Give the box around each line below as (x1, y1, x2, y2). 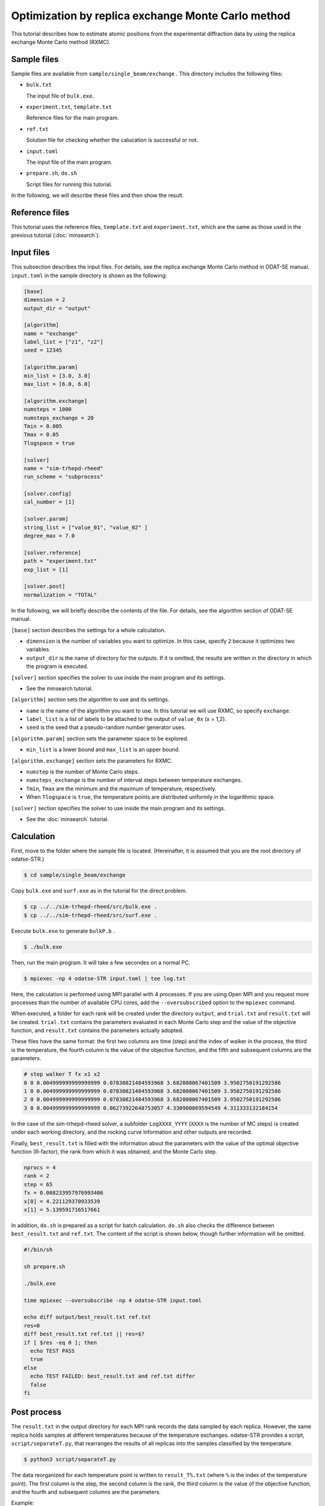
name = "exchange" (23, 330, 78, 337)
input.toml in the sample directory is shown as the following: (11, 272, 167, 279)
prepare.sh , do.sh (26, 169, 78, 177)
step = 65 (23, 1181, 53, 1188)
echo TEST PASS (30, 1347, 75, 1354)
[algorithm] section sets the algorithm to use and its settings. (11, 696, 170, 703)
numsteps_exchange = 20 (23, 414, 94, 421)
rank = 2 (23, 1172, 50, 1179)
